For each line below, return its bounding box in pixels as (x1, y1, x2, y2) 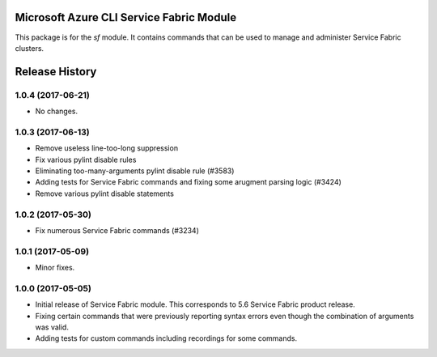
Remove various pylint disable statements (35, 189, 174, 198)
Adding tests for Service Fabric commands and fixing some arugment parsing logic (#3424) (35, 177, 342, 187)
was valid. (35, 322, 69, 332)
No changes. (35, 106, 78, 117)
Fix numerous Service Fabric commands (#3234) (35, 225, 200, 235)
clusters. (15, 43, 45, 53)
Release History (15, 65, 97, 79)
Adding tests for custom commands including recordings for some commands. (35, 334, 298, 343)
